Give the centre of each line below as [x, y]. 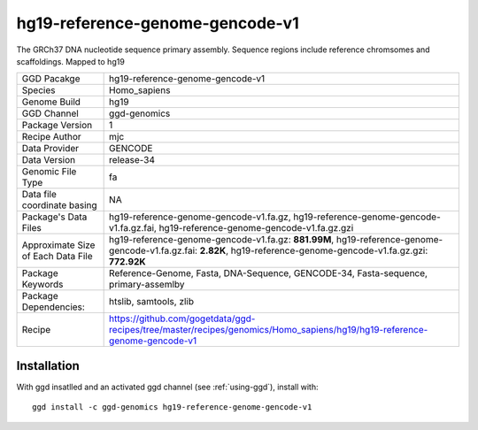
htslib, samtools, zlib [152, 302]
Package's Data [54, 217]
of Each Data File [57, 257]
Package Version [57, 126]
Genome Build [51, 102]
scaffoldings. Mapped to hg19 [71, 61]
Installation [48, 366]
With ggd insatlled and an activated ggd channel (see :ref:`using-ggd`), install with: [167, 387]
